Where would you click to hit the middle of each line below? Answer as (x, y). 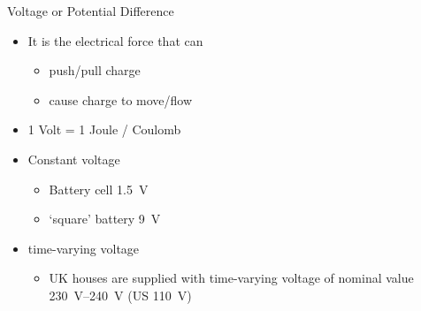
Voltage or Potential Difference (91, 11)
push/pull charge (95, 70)
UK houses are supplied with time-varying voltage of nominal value (231, 278)
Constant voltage (74, 159)
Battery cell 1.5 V (99, 189)
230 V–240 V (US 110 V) (120, 295)
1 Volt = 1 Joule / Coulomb (104, 129)
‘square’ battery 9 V (105, 219)
